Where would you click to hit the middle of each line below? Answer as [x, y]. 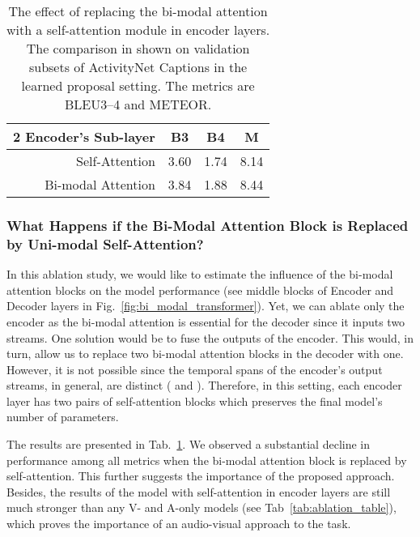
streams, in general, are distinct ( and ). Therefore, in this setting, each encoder [204, 385]
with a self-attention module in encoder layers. [138, 30]
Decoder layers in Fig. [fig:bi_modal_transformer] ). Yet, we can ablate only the [206, 306]
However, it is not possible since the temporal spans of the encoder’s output [195, 369]
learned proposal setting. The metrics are [138, 85]
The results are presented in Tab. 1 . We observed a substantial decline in [189, 444]
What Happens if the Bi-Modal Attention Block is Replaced [208, 225]
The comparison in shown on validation [138, 48]
